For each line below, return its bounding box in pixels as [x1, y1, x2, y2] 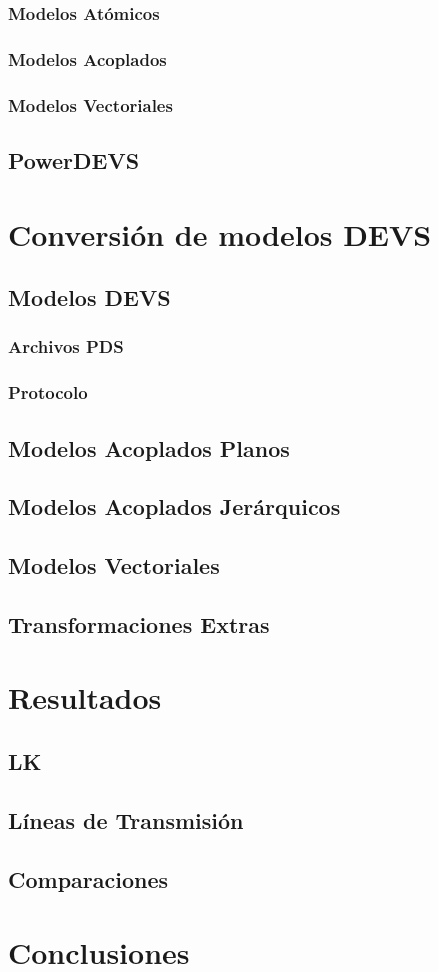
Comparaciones [8, 863, 169, 894]
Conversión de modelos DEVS [8, 213, 432, 254]
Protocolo [8, 380, 88, 405]
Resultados [8, 677, 162, 718]
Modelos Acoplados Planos [8, 432, 290, 463]
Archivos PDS [8, 334, 124, 359]
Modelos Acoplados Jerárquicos [8, 491, 341, 522]
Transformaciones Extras [8, 608, 270, 639]
